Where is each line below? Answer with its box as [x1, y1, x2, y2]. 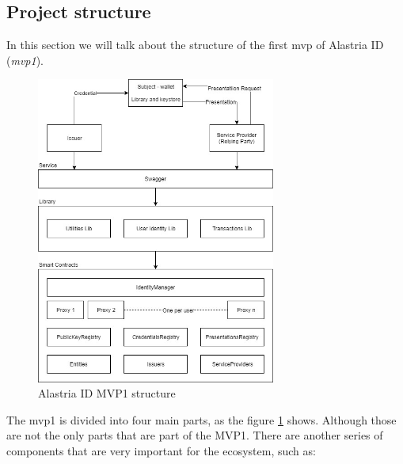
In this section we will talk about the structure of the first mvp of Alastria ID [6, 36, 384, 53]
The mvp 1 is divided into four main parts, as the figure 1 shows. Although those [6, 411, 397, 428]
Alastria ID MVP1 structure [38, 385, 176, 401]
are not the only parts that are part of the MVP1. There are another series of [6, 427, 383, 443]
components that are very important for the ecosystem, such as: [6, 443, 316, 458]
